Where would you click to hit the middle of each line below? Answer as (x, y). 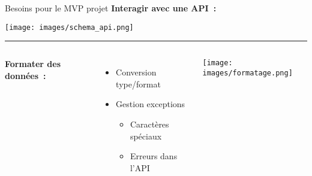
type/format (138, 84)
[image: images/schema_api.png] (69, 27)
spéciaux (146, 136)
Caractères (149, 124)
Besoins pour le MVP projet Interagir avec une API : (111, 8)
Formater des (33, 64)
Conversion (136, 72)
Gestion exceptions (151, 104)
